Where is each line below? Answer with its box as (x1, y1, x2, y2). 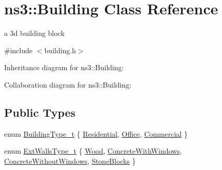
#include (4, 45, 33, 55)
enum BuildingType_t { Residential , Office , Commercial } (4, 128, 188, 139)
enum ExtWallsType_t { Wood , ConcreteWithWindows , (4, 145, 182, 156)
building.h (44, 45, 76, 55)
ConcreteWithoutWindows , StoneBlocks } (4, 155, 136, 166)
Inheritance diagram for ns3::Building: (4, 62, 124, 73)
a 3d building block (4, 28, 65, 38)
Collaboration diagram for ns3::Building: (4, 79, 132, 90)
